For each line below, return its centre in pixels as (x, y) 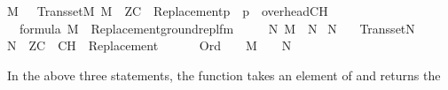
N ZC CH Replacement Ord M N (149, 45)
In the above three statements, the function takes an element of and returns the (224, 75)
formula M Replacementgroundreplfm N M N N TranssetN (217, 28)
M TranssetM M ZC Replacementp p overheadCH (168, 11)
